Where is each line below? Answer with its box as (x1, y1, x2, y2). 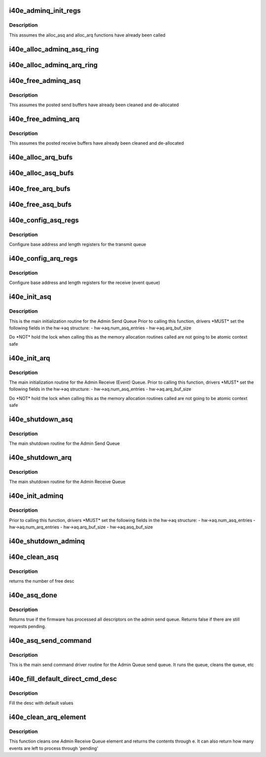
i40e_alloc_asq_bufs (9, 168, 74, 177)
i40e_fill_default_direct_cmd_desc (9, 675, 117, 683)
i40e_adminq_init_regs (9, 6, 81, 15)
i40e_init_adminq (9, 492, 64, 500)
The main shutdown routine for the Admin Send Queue (9, 440, 120, 446)
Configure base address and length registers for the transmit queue (9, 241, 146, 247)
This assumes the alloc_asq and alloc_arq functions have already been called (9, 32, 166, 38)
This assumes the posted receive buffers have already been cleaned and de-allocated (9, 140, 184, 146)
